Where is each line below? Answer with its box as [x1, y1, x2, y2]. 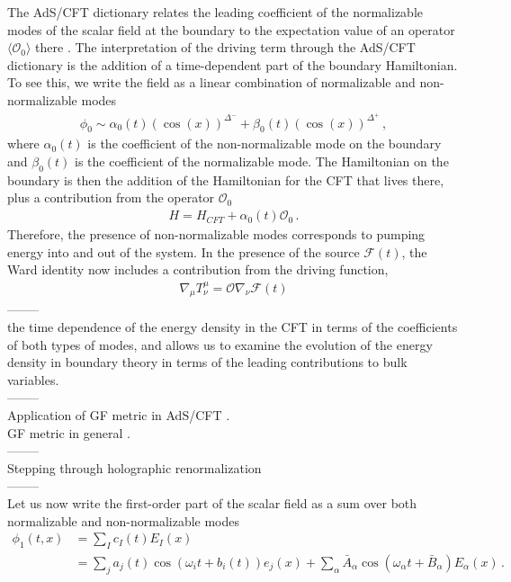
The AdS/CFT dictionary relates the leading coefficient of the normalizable [7, 3, 423, 21]
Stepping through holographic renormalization [7, 458, 262, 477]
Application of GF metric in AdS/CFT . [7, 406, 230, 425]
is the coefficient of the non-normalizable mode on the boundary [87, 134, 442, 153]
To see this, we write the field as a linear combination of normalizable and [7, 73, 416, 92]
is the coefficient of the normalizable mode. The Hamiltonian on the [75, 152, 449, 171]
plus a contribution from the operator [7, 188, 215, 207]
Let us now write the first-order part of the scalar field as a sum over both [7, 493, 417, 512]
